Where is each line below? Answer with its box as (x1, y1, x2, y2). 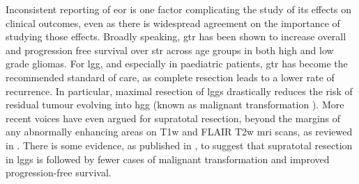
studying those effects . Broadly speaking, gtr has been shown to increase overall (6, 29, 346, 44)
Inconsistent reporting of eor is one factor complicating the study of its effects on (6, 2, 352, 16)
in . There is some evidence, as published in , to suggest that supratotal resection (6, 137, 353, 152)
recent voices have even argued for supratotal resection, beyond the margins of (6, 110, 341, 125)
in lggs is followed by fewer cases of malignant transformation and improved (6, 151, 330, 166)
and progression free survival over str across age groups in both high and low (6, 42, 334, 57)
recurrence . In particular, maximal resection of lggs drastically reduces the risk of (6, 83, 353, 98)
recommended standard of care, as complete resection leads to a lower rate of (6, 69, 335, 84)
